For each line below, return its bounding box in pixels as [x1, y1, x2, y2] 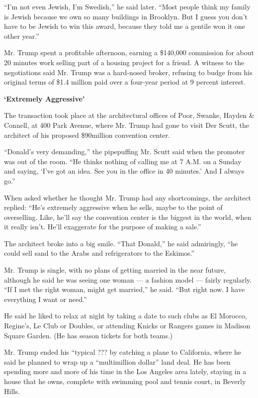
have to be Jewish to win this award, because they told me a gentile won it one [4, 21, 245, 31]
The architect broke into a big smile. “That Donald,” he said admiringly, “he [4, 238, 238, 248]
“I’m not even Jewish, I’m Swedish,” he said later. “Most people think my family [4, 1, 251, 11]
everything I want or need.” [4, 294, 87, 304]
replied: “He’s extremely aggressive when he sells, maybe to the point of [4, 202, 223, 212]
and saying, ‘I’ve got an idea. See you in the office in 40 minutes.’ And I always [4, 166, 245, 176]
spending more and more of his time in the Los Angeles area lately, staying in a [4, 366, 247, 377]
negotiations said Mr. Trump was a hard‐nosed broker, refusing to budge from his [4, 67, 253, 77]
